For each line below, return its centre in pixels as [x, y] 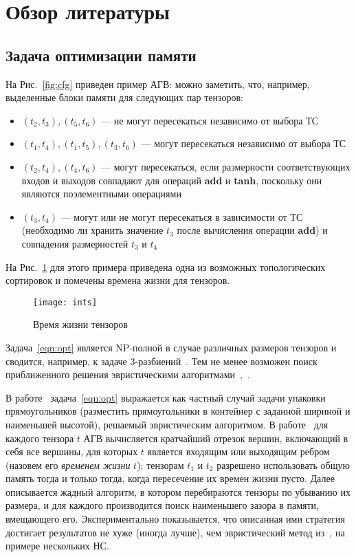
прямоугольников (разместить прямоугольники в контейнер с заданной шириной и [178, 411]
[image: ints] [65, 302]
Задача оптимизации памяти [101, 55]
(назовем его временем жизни [68, 465]
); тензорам [160, 465]
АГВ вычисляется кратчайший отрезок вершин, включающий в [216, 438]
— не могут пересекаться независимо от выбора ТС [210, 120]
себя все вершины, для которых [72, 451]
